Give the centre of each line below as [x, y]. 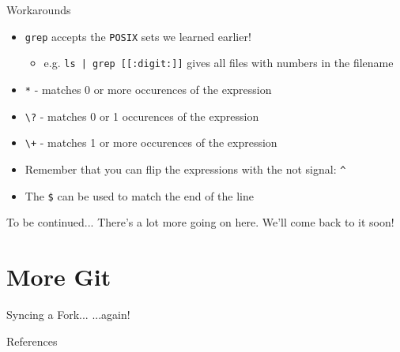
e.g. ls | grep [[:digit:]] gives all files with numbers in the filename [219, 63]
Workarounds [39, 9]
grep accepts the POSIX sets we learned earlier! [138, 36]
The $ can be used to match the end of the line [139, 195]
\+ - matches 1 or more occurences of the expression [151, 142]
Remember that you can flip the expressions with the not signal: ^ [185, 169]
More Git [59, 276]
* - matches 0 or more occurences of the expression [148, 89]
